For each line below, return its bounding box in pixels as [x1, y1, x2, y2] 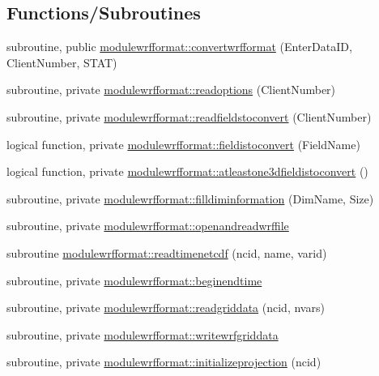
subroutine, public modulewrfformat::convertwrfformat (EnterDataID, [6, 38, 352, 55]
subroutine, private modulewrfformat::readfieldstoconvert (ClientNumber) [6, 108, 372, 125]
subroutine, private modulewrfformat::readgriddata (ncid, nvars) [6, 299, 325, 316]
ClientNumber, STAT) [6, 53, 117, 70]
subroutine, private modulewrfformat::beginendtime [6, 271, 262, 288]
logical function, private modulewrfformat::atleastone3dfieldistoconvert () [6, 163, 368, 180]
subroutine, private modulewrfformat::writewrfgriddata [6, 326, 279, 343]
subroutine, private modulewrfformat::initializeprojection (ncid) [6, 353, 322, 370]
